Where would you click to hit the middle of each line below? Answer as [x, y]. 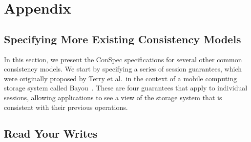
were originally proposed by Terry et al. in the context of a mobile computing [121, 78]
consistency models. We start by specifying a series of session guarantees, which [123, 69]
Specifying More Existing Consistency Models [123, 39]
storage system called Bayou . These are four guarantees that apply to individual [126, 88]
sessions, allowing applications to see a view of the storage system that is [113, 97]
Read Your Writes [51, 133]
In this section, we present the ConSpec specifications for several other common [123, 59]
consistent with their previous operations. [66, 107]
